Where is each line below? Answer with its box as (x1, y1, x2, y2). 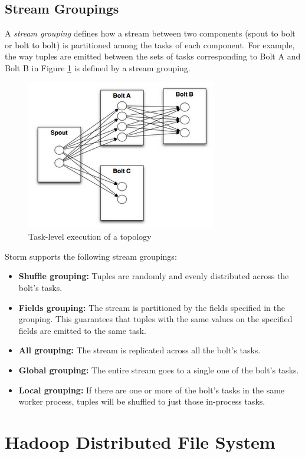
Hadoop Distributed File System (5, 429, 276, 453)
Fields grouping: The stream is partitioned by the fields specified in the (18, 301, 286, 313)
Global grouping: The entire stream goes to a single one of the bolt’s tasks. (18, 363, 299, 376)
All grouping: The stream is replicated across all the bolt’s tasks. (18, 344, 261, 356)
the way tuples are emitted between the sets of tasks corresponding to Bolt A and (5, 50, 301, 62)
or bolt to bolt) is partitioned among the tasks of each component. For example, (5, 38, 295, 51)
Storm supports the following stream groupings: (5, 250, 177, 262)
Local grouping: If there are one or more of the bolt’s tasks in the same (18, 383, 285, 396)
